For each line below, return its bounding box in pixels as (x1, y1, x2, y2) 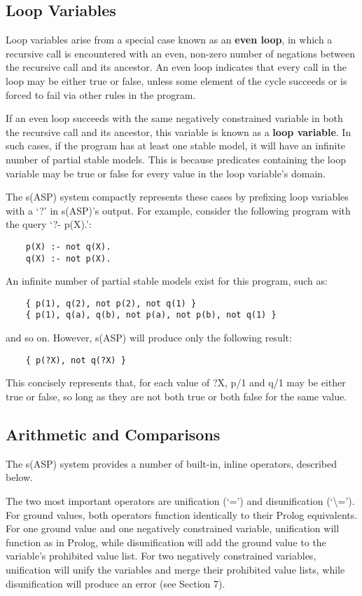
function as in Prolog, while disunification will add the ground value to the (6, 534, 326, 549)
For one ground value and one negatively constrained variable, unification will (6, 521, 340, 536)
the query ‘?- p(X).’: (6, 217, 92, 231)
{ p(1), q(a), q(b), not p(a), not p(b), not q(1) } (25, 310, 277, 320)
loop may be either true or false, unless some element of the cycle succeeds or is (6, 73, 347, 88)
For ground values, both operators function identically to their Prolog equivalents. (6, 507, 358, 522)
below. (6, 470, 33, 485)
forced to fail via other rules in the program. (6, 87, 196, 102)
